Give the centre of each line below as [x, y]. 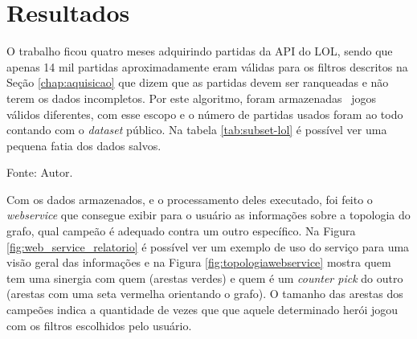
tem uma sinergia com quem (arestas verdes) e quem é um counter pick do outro [205, 278]
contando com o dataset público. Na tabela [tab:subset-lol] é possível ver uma [197, 130]
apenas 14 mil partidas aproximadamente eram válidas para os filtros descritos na [207, 66]
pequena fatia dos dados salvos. [84, 145]
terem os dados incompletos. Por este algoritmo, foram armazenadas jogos [192, 98]
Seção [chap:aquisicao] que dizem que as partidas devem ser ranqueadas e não [198, 82]
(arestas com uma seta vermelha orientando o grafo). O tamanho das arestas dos [205, 294]
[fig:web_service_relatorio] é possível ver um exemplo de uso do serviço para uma [208, 246]
